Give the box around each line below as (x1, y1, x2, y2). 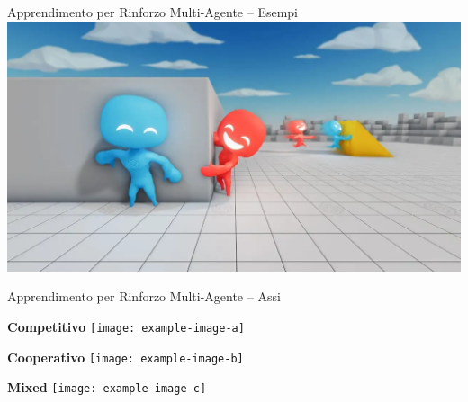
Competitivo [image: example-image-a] (7, 317, 245, 335)
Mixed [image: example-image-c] (7, 378, 207, 397)
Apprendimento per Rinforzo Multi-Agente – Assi (7, 287, 281, 306)
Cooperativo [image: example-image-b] (7, 347, 244, 366)
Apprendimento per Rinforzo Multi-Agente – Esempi (7, 3, 298, 21)
